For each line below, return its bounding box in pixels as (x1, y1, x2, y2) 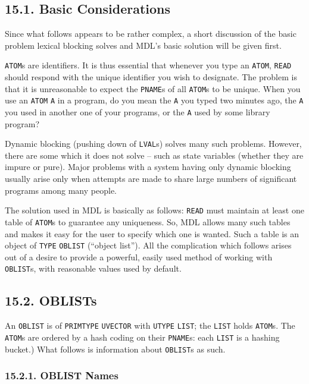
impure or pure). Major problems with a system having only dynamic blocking (5, 160, 291, 173)
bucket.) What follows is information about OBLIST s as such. (5, 342, 226, 355)
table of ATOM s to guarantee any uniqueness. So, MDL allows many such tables (5, 215, 291, 228)
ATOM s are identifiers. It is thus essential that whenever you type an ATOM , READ (5, 59, 292, 71)
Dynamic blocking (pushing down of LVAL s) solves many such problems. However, (5, 137, 302, 150)
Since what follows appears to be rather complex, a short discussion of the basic (5, 27, 296, 40)
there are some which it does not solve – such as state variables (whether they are (5, 149, 304, 161)
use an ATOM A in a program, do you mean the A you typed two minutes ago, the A (5, 94, 304, 106)
